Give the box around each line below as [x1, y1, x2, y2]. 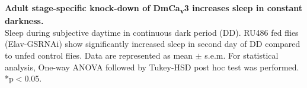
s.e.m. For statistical [204, 49, 279, 61]
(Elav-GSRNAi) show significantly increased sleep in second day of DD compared [5, 38, 300, 50]
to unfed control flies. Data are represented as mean [5, 49, 193, 61]
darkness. [5, 15, 44, 27]
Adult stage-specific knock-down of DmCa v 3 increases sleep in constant [5, 2, 303, 15]
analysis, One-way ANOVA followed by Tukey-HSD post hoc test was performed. [5, 60, 299, 73]
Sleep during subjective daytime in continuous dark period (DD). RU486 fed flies [5, 26, 299, 38]
